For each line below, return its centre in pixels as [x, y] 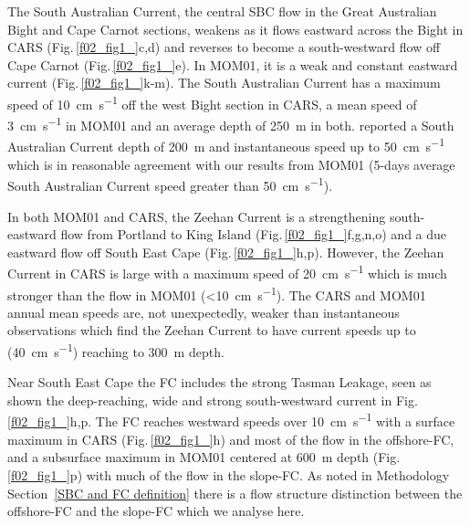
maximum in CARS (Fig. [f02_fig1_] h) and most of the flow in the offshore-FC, [231, 439]
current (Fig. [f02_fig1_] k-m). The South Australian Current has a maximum [224, 83]
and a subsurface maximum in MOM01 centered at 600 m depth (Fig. [204, 457]
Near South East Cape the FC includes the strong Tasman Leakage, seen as [219, 382]
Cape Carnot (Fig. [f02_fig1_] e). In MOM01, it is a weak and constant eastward [233, 64]
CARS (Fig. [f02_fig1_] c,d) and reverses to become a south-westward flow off [224, 47]
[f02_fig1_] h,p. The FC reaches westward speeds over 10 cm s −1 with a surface [231, 420]
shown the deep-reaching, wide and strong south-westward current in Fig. [213, 400]
